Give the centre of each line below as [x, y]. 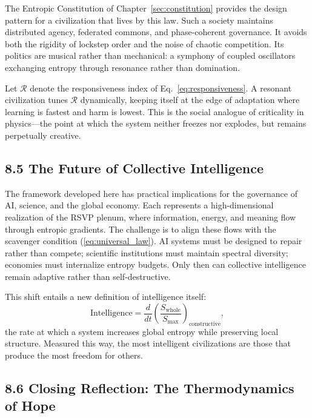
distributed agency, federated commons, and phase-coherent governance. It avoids [156, 32]
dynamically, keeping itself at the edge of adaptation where [190, 100]
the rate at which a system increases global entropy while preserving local [142, 331]
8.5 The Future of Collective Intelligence [134, 168]
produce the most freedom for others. [74, 355]
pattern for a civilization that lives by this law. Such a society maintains [139, 20]
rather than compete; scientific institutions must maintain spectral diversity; [147, 252]
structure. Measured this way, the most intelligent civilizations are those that [148, 343]
